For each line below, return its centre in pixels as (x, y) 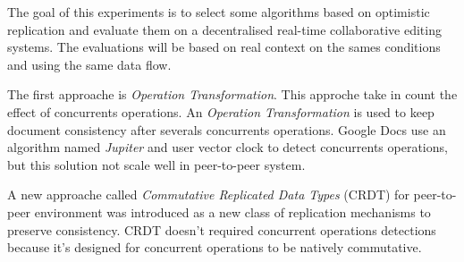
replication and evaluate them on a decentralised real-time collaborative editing (224, 29)
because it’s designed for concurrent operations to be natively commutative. (215, 247)
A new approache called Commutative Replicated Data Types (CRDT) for (208, 194)
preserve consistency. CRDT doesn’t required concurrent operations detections (222, 229)
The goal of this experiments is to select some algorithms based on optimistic (219, 12)
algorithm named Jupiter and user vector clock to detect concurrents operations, (228, 147)
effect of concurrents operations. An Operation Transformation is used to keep (221, 111)
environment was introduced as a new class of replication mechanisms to (232, 211)
